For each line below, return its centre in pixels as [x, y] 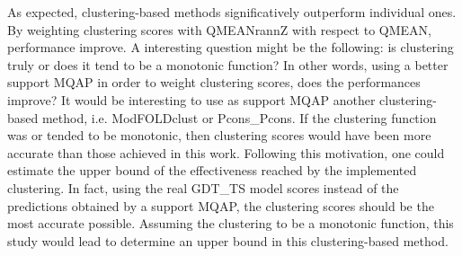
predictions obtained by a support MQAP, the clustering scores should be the [221, 205]
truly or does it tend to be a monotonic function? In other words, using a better [228, 64]
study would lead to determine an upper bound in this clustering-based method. [228, 240]
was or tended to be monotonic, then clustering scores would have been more [219, 135]
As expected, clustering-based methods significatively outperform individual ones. [232, 12]
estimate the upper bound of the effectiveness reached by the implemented [212, 170]
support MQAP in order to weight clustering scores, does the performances [214, 82]
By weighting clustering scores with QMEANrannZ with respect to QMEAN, [219, 29]
